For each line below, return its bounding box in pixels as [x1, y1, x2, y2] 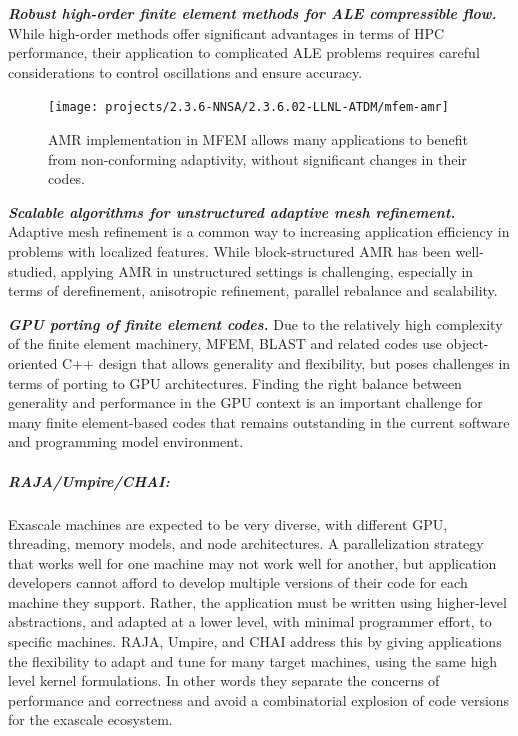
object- [446, 333, 489, 354]
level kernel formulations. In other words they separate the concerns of [8, 670, 440, 691]
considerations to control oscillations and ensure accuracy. [8, 61, 363, 82]
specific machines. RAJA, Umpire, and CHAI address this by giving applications [8, 631, 502, 652]
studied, [8, 260, 57, 281]
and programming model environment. [8, 431, 244, 452]
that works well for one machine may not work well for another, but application [8, 552, 497, 573]
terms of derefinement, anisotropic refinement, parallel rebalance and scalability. [8, 280, 498, 301]
